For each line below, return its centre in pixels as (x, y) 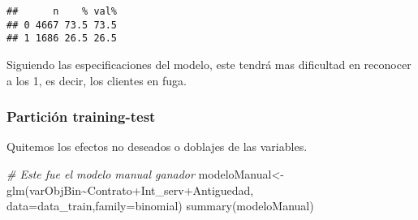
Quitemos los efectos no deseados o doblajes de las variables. (157, 147)
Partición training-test (81, 116)
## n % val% (62, 11)
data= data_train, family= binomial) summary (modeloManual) (160, 206)
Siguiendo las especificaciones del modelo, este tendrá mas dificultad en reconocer (209, 64)
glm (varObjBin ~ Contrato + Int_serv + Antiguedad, (130, 190)
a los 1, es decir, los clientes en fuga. (97, 80)
